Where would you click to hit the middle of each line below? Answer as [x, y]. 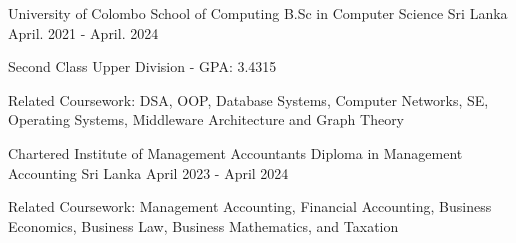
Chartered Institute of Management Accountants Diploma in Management [235, 152]
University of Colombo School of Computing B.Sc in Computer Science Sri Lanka [258, 13]
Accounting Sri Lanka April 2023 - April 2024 [148, 172]
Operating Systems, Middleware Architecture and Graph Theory [206, 119]
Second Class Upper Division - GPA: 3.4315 [142, 66]
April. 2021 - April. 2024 [83, 32]
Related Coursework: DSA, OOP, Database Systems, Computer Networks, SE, [248, 99]
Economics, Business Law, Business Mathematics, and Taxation [203, 225]
